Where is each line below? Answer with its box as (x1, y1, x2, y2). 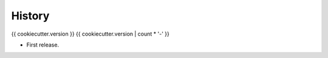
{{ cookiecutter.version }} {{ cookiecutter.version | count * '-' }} (11, 30, 169, 37)
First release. (26, 41, 60, 48)
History (11, 9, 50, 22)
